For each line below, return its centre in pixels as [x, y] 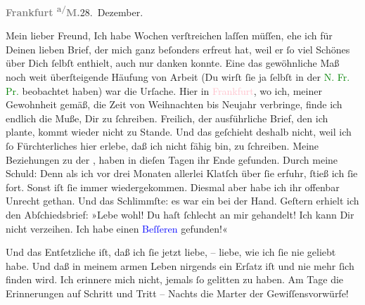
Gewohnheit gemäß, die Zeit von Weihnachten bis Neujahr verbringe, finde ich [174, 104]
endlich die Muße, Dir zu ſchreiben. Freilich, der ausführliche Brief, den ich [167, 118]
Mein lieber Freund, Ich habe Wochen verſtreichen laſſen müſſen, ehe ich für [169, 35]
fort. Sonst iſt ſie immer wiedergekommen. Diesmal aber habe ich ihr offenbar [173, 187]
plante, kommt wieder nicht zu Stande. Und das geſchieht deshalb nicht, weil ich [179, 132]
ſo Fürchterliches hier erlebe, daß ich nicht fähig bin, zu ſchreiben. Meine [162, 145]
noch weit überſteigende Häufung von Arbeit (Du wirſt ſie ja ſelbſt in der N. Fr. [178, 77]
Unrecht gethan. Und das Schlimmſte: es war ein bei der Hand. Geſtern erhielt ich [182, 201]
